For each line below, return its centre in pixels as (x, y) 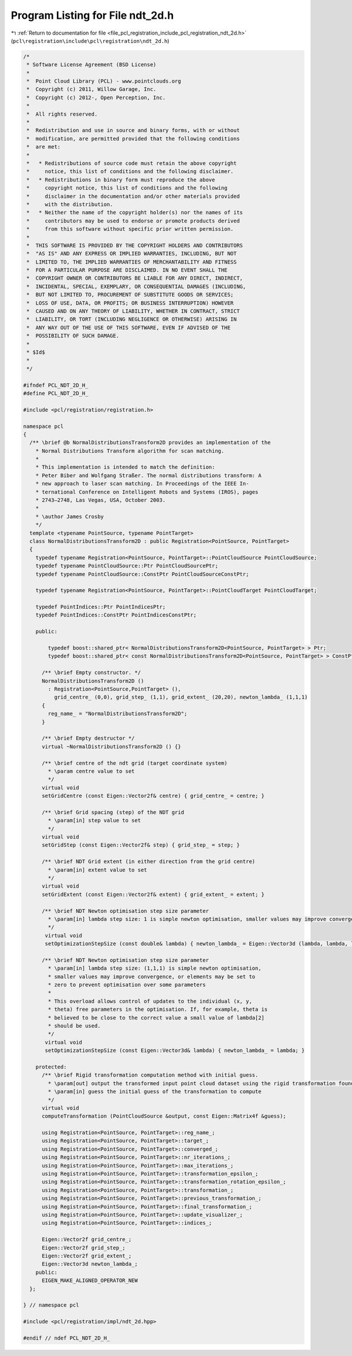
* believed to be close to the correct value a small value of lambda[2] (156, 1018)
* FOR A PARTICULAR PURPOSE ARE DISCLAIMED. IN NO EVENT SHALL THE (127, 270)
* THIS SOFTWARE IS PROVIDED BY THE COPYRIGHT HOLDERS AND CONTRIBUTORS (135, 245)
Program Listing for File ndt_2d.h (92, 15)
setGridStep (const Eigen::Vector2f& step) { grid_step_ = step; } (141, 845)
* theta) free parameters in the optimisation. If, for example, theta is (158, 1009)
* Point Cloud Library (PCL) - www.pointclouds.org (104, 81)
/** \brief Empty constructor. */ (91, 673)
